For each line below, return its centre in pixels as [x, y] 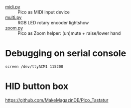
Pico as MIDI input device [44, 12]
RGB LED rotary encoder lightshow [53, 23]
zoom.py [14, 28]
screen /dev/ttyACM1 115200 [34, 66]
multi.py [13, 17]
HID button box [37, 86]
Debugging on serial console [66, 54]
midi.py [13, 7]
